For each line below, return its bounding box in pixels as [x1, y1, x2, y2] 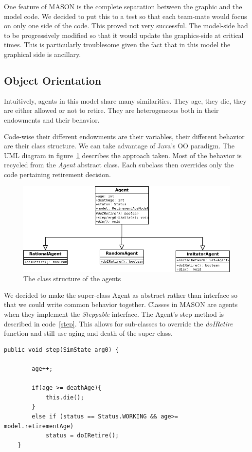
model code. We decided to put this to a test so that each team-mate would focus [4, 11, 247, 21]
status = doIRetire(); [45, 432, 119, 439]
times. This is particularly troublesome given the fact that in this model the [4, 39, 231, 50]
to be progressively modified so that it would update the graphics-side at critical [4, 30, 244, 40]
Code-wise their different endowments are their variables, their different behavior [4, 131, 245, 141]
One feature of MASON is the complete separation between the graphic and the [4, 1, 242, 11]
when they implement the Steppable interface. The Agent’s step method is [4, 309, 224, 319]
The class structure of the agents [23, 273, 121, 284]
